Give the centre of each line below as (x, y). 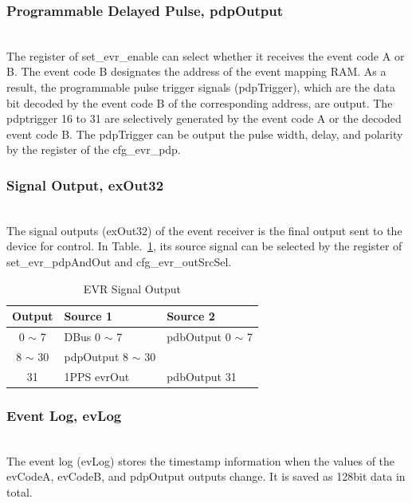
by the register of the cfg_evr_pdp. (94, 149)
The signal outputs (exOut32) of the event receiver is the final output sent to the (204, 230)
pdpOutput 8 (96, 356)
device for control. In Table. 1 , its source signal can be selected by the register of (204, 246)
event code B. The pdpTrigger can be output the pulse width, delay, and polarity (205, 134)
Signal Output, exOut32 (85, 185)
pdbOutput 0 (199, 336)
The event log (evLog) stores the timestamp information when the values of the (201, 460)
